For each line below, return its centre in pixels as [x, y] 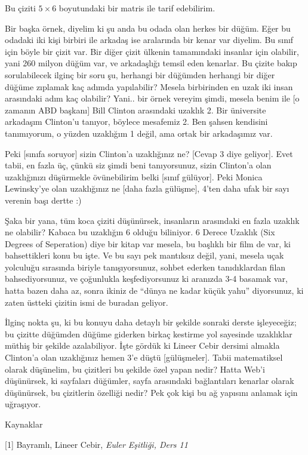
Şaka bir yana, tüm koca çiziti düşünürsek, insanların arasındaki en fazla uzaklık [152, 220]
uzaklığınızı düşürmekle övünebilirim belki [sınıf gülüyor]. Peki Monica [134, 176]
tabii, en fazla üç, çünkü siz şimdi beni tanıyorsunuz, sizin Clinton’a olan [138, 165]
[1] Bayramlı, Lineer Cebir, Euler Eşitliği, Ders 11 [96, 444]
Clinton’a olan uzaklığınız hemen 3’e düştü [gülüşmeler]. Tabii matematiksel [144, 357]
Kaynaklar [24, 424]
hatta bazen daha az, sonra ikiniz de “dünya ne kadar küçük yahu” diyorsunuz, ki [154, 290]
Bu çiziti [20, 8]
